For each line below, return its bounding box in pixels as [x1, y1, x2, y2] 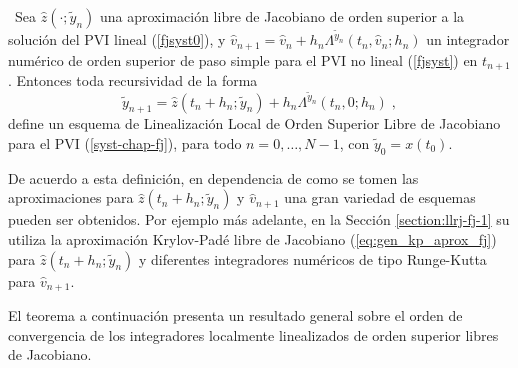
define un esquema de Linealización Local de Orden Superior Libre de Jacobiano [8, 113, 501, 134]
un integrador [426, 29, 510, 50]
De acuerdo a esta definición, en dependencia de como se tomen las [8, 167, 419, 188]
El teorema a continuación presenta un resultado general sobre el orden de [8, 305, 463, 326]
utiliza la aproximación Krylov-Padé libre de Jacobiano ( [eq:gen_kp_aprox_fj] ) [8, 229, 497, 249]
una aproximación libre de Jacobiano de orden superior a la [100, 6, 465, 26]
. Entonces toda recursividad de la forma [8, 69, 258, 90]
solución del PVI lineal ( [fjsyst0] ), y [8, 29, 226, 50]
